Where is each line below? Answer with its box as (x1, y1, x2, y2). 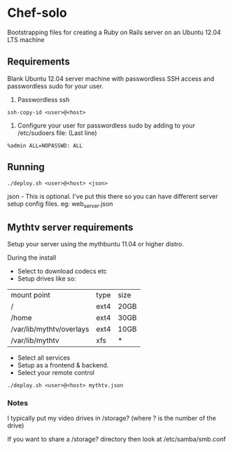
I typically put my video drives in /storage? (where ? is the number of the (7, 414, 217, 423)
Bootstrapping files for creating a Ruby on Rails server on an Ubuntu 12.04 (7, 28, 222, 36)
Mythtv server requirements (7, 221, 134, 233)
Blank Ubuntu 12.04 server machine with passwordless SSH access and (7, 74, 215, 83)
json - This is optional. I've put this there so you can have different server (7, 192, 218, 200)
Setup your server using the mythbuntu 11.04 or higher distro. (7, 240, 184, 248)
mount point (10, 290, 51, 300)
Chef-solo (7, 5, 68, 21)
